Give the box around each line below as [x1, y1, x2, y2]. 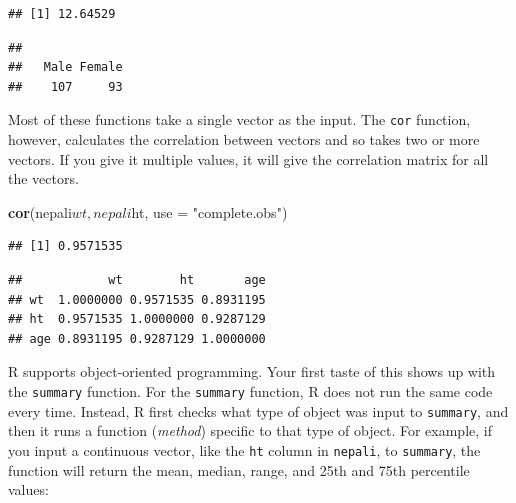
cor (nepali [8, 201, 72, 222]
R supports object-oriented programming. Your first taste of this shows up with [8, 361, 496, 382]
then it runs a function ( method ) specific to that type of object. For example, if [8, 420, 492, 441]
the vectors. [8, 168, 79, 189]
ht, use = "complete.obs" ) [131, 201, 288, 222]
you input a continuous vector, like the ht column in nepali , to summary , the [8, 439, 481, 460]
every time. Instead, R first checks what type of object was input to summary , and [8, 400, 509, 421]
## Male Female [8, 60, 123, 75]
